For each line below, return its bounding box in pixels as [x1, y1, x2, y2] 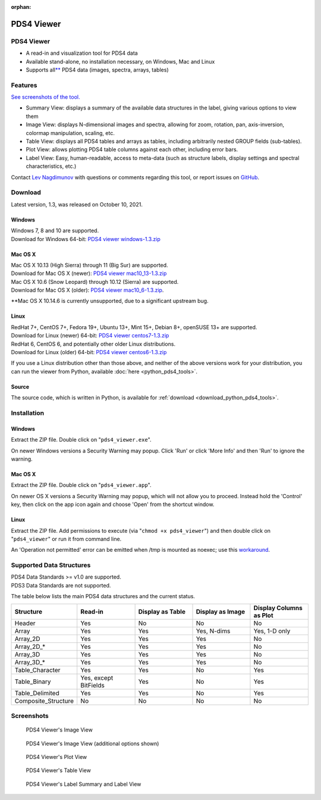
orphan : [11, 4, 32, 10]
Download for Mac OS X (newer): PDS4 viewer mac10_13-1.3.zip [11, 270, 167, 277]
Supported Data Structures [11, 561, 91, 570]
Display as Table [138, 607, 185, 615]
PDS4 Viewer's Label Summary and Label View [26, 780, 141, 787]
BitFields [80, 681, 105, 689]
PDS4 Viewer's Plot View [26, 753, 87, 760]
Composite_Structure [14, 696, 74, 705]
